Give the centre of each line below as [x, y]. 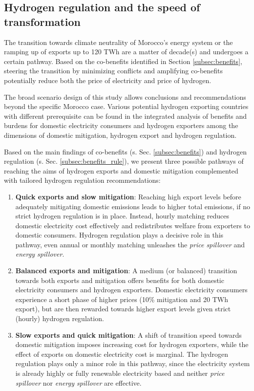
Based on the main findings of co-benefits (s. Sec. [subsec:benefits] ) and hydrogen [126, 151]
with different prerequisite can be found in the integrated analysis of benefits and [126, 116]
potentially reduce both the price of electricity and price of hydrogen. [108, 80]
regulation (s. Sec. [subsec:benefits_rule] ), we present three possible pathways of [124, 161]
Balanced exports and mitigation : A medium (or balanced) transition [126, 271]
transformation [42, 21]
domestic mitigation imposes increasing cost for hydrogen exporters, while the [132, 344]
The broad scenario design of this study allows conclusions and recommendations [125, 97]
